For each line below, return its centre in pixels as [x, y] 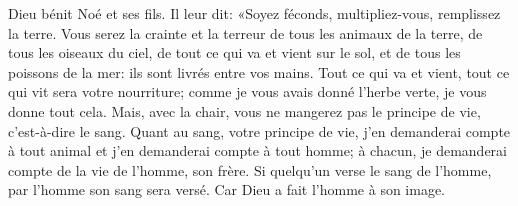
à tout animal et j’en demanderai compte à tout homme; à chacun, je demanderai [257, 150]
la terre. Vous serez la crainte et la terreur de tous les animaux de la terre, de [245, 32]
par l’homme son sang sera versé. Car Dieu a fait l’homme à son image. [227, 189]
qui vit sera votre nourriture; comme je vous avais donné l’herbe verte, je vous [247, 91]
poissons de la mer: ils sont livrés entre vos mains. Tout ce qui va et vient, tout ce [259, 71]
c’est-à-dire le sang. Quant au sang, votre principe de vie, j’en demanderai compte [259, 130]
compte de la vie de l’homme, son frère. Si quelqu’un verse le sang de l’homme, [250, 169]
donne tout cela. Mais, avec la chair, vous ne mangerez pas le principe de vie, [244, 110]
